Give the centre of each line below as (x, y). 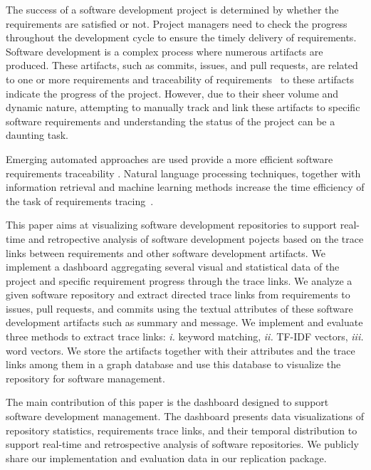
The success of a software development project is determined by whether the (172, 9)
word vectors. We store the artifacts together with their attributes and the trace (181, 350)
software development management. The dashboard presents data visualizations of (185, 416)
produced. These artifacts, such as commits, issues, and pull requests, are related (182, 65)
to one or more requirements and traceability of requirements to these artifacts (180, 79)
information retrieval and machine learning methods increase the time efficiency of (185, 187)
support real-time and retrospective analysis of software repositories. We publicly (182, 444)
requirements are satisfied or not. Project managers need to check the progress (177, 23)
